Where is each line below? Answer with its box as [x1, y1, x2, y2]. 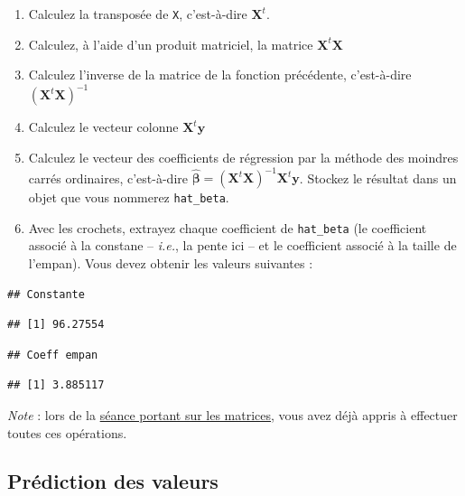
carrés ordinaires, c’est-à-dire [28, 168, 188, 187]
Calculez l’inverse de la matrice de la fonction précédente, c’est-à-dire [28, 65, 412, 84]
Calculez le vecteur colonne [28, 117, 179, 136]
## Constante [7, 287, 85, 301]
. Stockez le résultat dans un [299, 168, 457, 187]
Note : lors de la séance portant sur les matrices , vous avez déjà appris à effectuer [7, 405, 458, 424]
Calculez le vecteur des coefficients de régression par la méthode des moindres [28, 147, 459, 166]
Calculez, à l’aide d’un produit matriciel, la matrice [28, 34, 313, 53]
